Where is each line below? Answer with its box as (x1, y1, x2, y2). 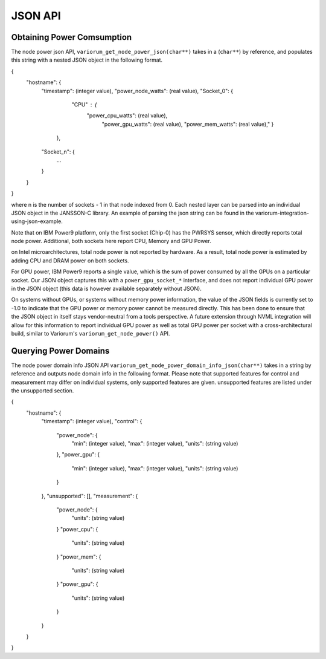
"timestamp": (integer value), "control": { (41, 418, 142, 425)
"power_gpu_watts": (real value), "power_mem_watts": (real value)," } (101, 120, 274, 128)
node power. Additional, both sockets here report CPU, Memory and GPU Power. (11, 238, 211, 245)
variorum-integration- (255, 209, 309, 216)
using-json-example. (11, 218, 63, 225)
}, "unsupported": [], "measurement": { (41, 492, 138, 499)
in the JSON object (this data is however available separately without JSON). (11, 285, 202, 293)
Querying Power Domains (11, 345, 110, 356)
